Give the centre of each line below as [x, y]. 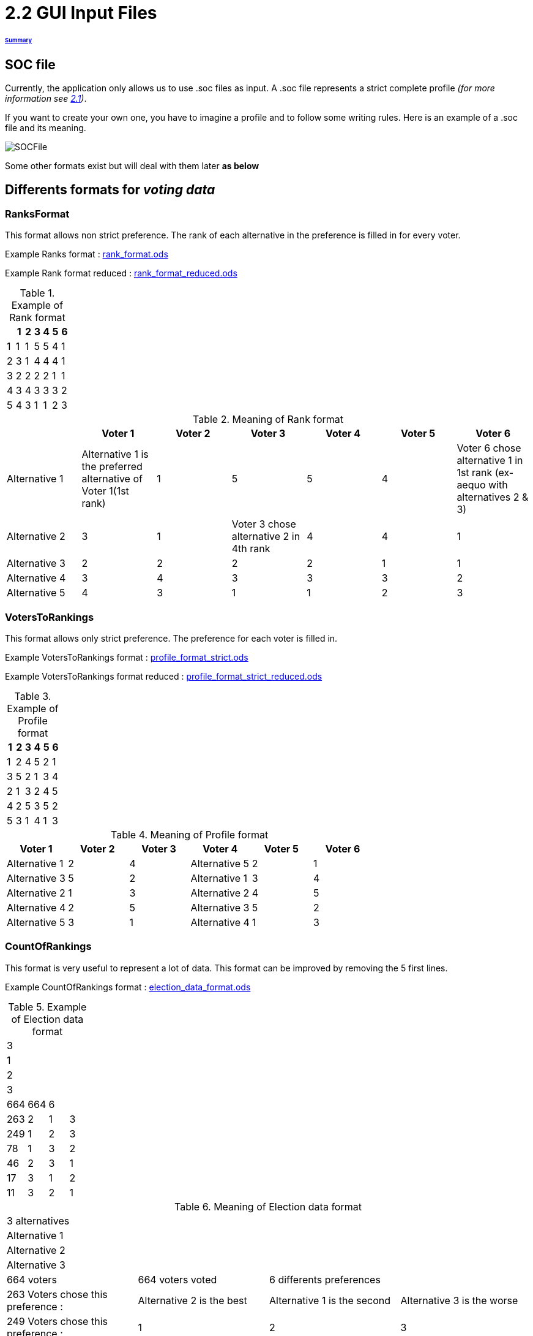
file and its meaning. [46, 128]
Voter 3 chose [264, 524]
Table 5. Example [47, 1007]
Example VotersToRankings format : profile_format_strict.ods [127, 658]
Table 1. [37, 293]
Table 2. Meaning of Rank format [268, 419]
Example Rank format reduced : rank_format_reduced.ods [121, 273]
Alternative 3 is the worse [459, 1300]
